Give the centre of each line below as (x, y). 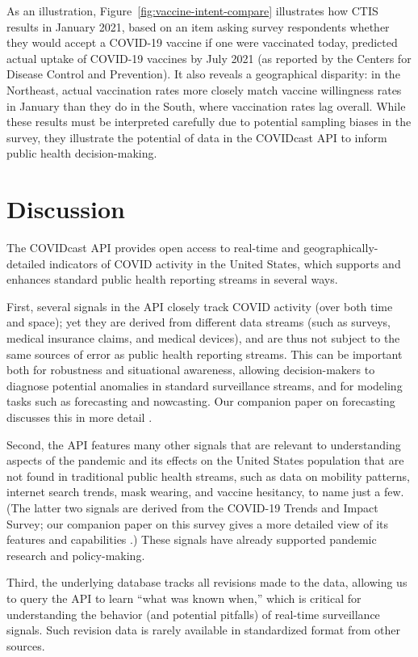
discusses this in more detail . (79, 417)
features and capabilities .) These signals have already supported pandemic (192, 539)
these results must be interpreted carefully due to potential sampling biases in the (209, 122)
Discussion (66, 209)
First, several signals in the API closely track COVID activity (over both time (200, 306)
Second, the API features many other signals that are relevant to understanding (204, 444)
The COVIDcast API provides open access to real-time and (153, 248)
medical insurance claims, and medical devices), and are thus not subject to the (203, 338)
